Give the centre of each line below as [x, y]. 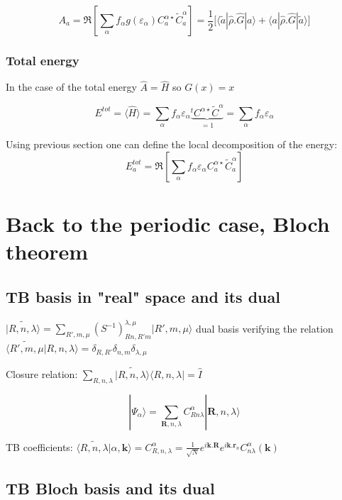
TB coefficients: [39, 446]
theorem [47, 251]
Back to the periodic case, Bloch [168, 223]
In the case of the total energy [71, 87]
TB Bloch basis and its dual [110, 488]
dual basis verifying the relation [264, 328]
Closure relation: [42, 373]
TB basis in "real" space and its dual [143, 296]
